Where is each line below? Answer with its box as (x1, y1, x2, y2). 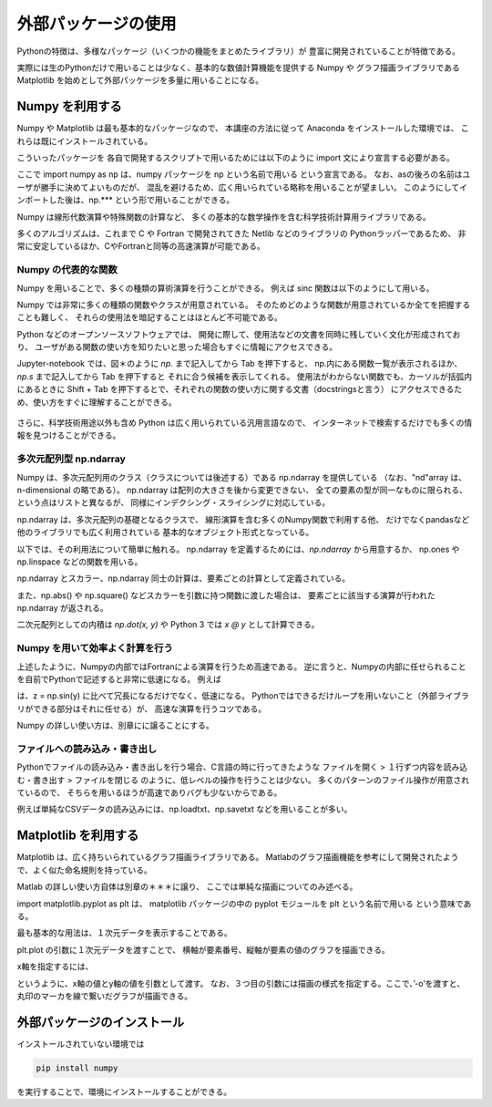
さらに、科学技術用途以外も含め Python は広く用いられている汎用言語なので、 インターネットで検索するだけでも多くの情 (16, 418, 473, 429)
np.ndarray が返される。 (16, 603, 108, 614)
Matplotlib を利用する (16, 828, 139, 843)
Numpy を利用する (16, 98, 122, 114)
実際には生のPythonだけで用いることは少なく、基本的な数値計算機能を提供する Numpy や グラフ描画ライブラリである (16, 62, 460, 73)
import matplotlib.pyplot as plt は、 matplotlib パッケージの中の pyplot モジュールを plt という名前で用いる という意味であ (16, 898, 472, 909)
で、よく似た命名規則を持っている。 (16, 864, 152, 875)
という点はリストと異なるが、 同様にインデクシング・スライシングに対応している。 (16, 497, 331, 508)
